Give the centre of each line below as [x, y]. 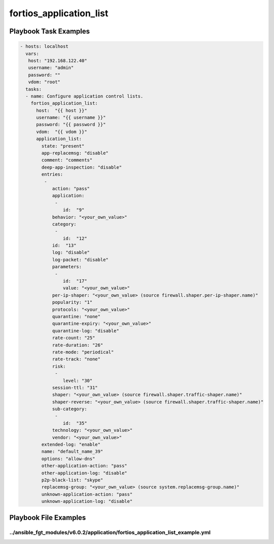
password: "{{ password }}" [71, 125]
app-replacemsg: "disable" [75, 153]
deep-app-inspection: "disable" [81, 167]
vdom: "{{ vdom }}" [62, 132]
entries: [52, 174]
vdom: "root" [44, 82]
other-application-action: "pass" [84, 466]
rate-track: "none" [76, 359]
